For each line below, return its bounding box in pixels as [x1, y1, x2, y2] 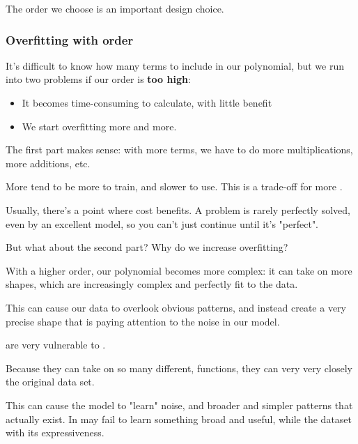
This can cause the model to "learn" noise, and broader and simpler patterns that [6, 397, 353, 412]
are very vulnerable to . [6, 337, 106, 352]
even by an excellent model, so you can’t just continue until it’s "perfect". [6, 216, 319, 231]
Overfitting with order [6, 31, 134, 48]
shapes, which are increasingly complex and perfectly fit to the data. [6, 277, 298, 291]
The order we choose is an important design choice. [6, 1, 224, 15]
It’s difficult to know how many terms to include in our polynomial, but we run [6, 58, 345, 72]
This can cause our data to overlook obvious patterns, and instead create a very [6, 300, 347, 314]
